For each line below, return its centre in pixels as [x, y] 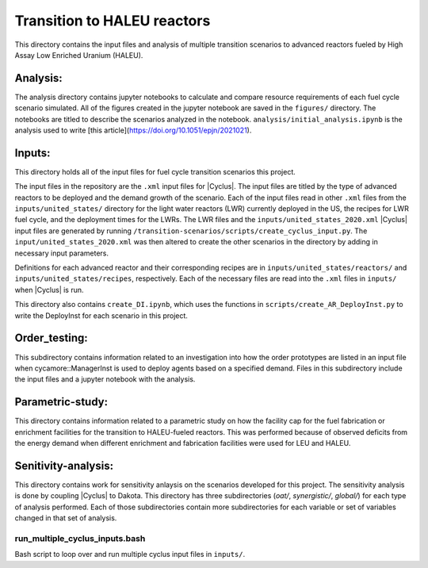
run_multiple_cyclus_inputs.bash [80, 538]
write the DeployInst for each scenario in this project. [101, 315]
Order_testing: [52, 338]
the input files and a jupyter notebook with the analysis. [105, 379]
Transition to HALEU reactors [113, 21]
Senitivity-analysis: [64, 465]
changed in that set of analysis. [66, 518]
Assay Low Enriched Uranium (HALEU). [79, 55]
